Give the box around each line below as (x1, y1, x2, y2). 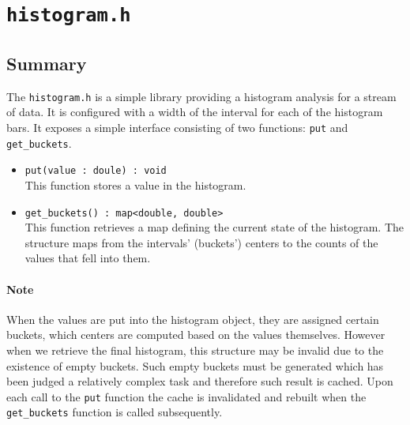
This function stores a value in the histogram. (24, 176, 246, 193)
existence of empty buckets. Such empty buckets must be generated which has (6, 357, 384, 374)
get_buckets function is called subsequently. (6, 404, 223, 420)
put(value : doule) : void (24, 165, 167, 177)
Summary (6, 51, 87, 75)
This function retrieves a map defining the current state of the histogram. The (24, 219, 404, 235)
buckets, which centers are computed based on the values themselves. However (6, 326, 386, 343)
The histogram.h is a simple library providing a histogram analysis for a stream (6, 88, 397, 104)
